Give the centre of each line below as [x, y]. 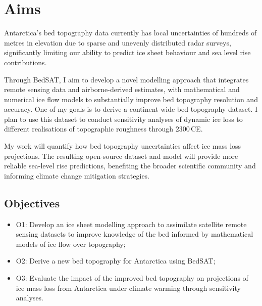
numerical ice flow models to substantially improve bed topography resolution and [131, 99]
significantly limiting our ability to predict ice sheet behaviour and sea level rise [127, 52]
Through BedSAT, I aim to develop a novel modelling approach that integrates [126, 79]
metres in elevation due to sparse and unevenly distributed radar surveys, [118, 42]
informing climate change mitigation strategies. [77, 175]
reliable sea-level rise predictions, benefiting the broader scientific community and [130, 166]
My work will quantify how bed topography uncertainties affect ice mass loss [123, 146]
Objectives [32, 203]
